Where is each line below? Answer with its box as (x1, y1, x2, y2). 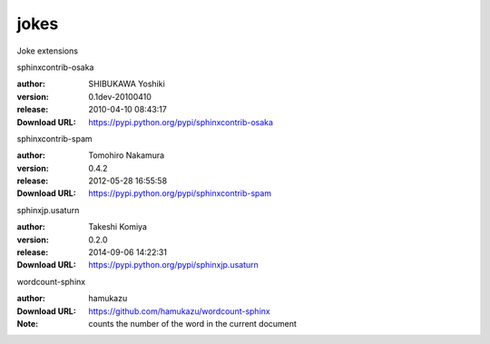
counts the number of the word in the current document (88, 318, 297, 329)
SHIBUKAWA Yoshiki (88, 78, 165, 90)
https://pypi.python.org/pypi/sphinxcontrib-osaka (88, 116, 274, 127)
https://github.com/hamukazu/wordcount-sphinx (88, 305, 271, 317)
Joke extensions (16, 45, 79, 56)
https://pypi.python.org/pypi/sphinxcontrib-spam (88, 188, 272, 199)
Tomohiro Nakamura (88, 150, 165, 161)
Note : (16, 318, 39, 329)
